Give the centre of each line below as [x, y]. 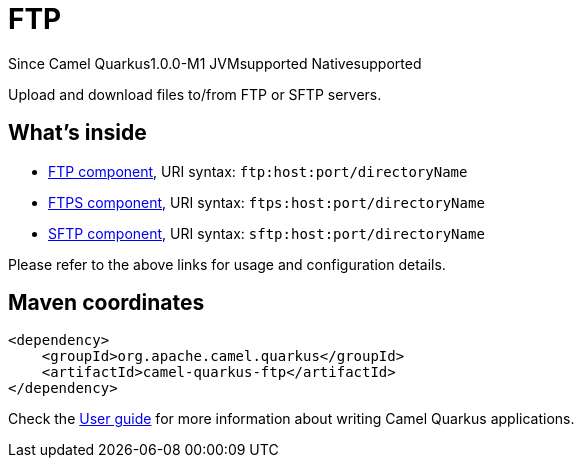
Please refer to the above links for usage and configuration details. [227, 264]
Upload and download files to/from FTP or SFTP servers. [195, 94]
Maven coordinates [106, 303]
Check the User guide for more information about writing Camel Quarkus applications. [291, 419]
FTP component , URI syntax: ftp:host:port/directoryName [258, 171]
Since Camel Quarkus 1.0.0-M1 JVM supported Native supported [215, 63]
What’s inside [77, 133]
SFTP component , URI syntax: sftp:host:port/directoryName [266, 233]
